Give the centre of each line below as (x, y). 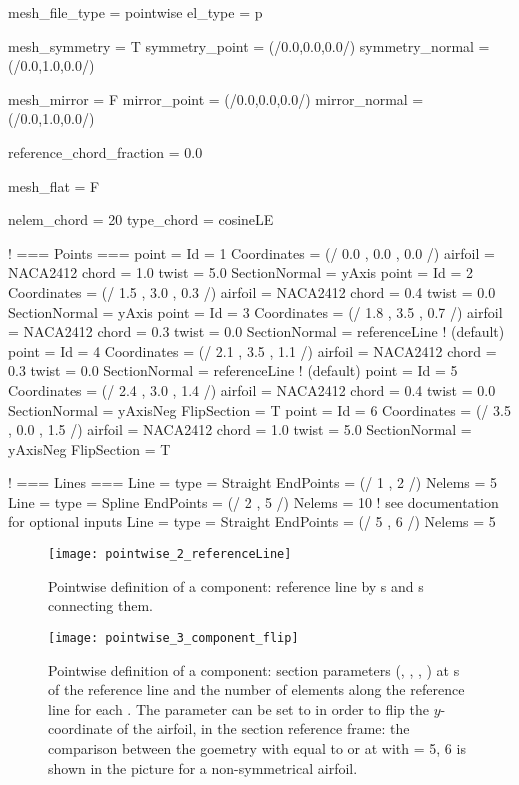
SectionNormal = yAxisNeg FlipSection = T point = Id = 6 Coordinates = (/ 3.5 (259, 409)
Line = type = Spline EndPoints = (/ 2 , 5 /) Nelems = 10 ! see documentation (253, 501)
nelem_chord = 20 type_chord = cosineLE (141, 219)
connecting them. (100, 605)
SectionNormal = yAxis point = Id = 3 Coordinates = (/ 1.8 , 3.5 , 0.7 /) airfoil (255, 311)
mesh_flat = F (54, 185)
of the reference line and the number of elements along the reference (256, 689)
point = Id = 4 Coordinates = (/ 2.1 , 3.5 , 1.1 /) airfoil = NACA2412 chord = (252, 350)
